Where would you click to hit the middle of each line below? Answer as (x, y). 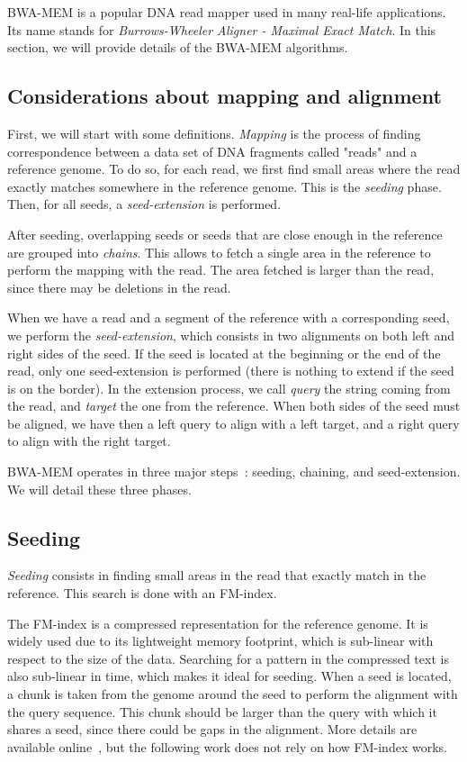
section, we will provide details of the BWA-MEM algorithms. (178, 47)
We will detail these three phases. (99, 489)
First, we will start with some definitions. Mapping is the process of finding (214, 133)
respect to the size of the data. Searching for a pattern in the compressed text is (228, 658)
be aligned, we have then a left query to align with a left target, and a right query (233, 423)
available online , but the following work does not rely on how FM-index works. (227, 746)
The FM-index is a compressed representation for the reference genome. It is (218, 623)
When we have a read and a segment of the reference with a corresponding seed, (229, 317)
